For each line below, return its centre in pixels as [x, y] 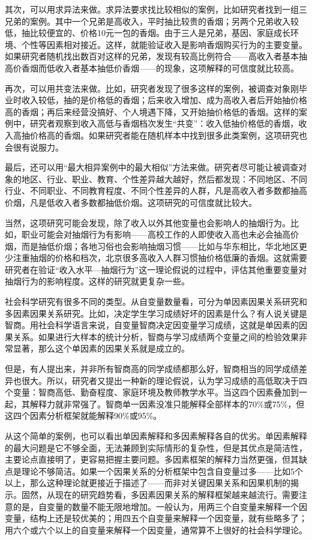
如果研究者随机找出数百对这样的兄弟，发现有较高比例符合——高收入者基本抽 [156, 56]
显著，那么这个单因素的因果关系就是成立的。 [101, 348]
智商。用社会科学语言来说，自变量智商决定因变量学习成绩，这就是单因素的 [152, 325]
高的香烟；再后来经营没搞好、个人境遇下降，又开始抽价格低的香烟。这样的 [152, 111]
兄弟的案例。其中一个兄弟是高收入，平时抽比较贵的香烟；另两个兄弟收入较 [152, 21]
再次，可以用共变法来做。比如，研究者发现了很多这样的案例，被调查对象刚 [152, 88]
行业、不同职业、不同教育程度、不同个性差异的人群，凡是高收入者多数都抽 [152, 190]
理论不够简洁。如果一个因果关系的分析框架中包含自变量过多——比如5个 [162, 471]
